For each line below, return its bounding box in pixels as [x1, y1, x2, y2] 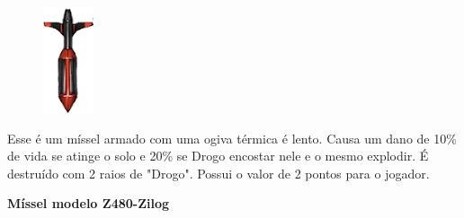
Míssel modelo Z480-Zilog [7, 194, 170, 213]
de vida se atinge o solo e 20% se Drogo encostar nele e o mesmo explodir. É [7, 146, 429, 165]
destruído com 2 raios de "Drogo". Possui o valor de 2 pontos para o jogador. [7, 163, 430, 182]
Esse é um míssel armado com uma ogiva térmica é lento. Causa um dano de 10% [7, 128, 457, 147]
